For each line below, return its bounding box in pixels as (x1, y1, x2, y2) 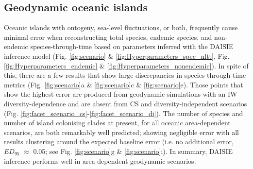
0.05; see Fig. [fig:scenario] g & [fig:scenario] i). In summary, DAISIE (33, 146, 233, 156)
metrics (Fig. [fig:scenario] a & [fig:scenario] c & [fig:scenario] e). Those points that (4, 79, 243, 89)
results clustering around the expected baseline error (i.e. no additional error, (4, 136, 234, 147)
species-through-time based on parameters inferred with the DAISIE (30, 41, 234, 51)
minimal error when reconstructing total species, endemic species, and (4, 32, 212, 42)
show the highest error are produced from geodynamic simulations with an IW (4, 89, 237, 99)
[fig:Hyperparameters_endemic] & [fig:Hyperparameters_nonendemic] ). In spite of (4, 60, 249, 70)
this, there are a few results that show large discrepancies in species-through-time (4, 70, 246, 80)
